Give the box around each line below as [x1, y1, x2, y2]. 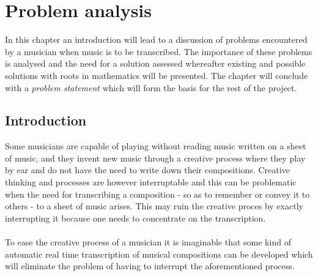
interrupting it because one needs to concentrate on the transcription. [5, 211, 266, 224]
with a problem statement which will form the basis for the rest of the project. [5, 81, 297, 94]
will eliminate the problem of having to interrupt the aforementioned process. [5, 259, 295, 272]
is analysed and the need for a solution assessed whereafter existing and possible [5, 57, 306, 70]
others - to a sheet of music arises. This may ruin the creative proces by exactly [5, 200, 303, 212]
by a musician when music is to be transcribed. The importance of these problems [5, 45, 312, 58]
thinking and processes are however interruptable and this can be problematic [5, 176, 297, 188]
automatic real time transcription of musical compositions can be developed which [5, 247, 313, 260]
